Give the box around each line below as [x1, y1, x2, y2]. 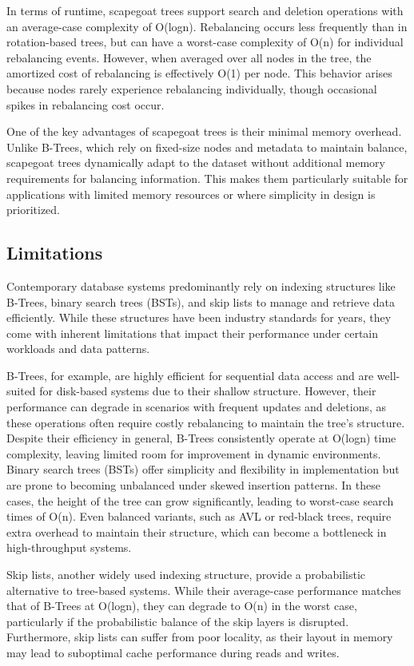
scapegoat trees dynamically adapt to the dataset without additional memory [6, 154, 385, 171]
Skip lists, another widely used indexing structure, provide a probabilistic [6, 566, 366, 583]
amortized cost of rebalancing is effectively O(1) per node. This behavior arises [6, 65, 392, 81]
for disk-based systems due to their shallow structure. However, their [39, 383, 376, 399]
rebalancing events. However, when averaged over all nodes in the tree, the [6, 49, 372, 65]
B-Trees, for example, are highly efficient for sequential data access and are [6, 367, 374, 383]
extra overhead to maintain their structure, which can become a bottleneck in [6, 523, 387, 540]
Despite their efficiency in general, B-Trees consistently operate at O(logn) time [6, 430, 396, 446]
